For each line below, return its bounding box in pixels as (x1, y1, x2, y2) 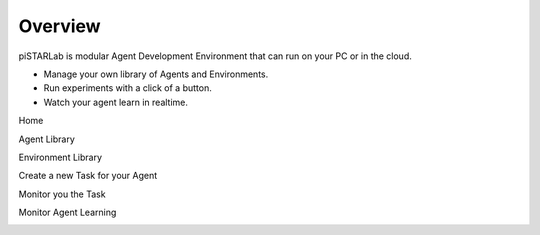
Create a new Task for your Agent (18, 170, 158, 182)
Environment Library (18, 151, 103, 163)
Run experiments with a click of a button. (43, 82, 212, 94)
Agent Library (18, 133, 75, 145)
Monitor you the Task (18, 188, 106, 200)
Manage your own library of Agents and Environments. (43, 68, 269, 80)
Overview (18, 15, 101, 37)
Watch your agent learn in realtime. (43, 96, 189, 108)
